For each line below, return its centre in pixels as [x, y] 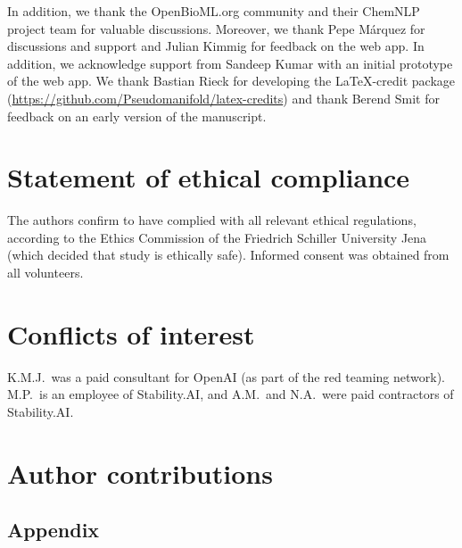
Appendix [54, 530]
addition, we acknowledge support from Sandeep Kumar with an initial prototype [230, 63]
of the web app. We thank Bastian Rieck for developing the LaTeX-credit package [231, 81]
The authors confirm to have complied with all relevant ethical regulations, [212, 220]
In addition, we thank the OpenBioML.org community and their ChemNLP [214, 11]
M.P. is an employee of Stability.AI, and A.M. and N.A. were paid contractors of [231, 394]
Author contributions [140, 473]
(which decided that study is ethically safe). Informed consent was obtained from [228, 255]
